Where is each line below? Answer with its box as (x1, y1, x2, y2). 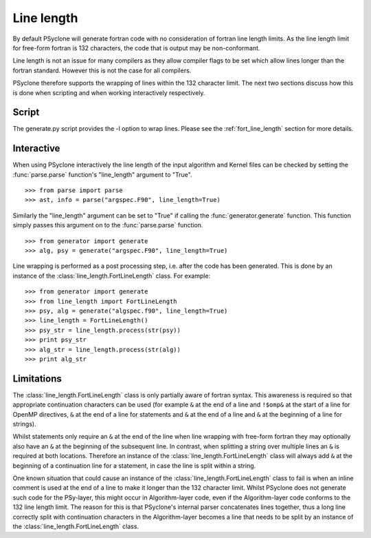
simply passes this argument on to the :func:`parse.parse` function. (12, 221, 203, 229)
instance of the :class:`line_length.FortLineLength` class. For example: (12, 271, 211, 280)
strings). (12, 420, 37, 428)
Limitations (12, 373, 62, 384)
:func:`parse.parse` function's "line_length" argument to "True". (12, 170, 192, 178)
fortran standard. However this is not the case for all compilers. (12, 66, 192, 74)
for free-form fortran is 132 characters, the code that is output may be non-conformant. (12, 43, 260, 52)
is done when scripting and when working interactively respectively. (12, 88, 205, 96)
